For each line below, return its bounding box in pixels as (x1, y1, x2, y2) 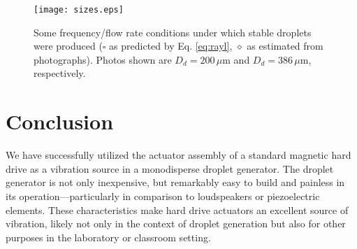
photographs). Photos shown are (34, 52, 172, 66)
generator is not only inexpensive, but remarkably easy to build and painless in (6, 175, 345, 190)
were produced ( (34, 38, 103, 53)
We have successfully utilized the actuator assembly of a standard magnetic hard (6, 148, 351, 162)
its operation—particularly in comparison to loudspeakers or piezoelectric (6, 188, 320, 203)
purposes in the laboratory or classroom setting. (6, 229, 211, 244)
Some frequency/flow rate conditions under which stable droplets (34, 24, 312, 39)
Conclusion (6, 107, 114, 136)
